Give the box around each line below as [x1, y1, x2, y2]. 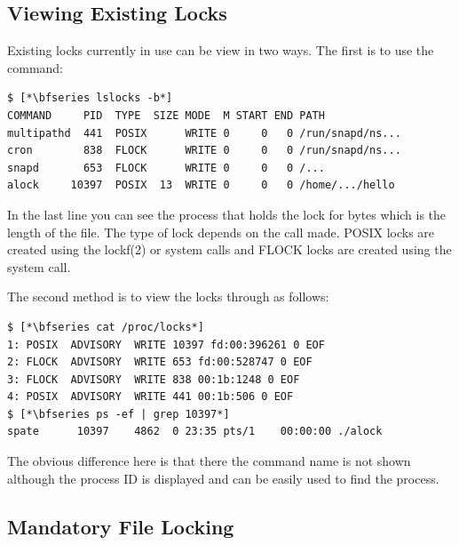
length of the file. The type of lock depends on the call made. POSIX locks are [7, 222, 435, 241]
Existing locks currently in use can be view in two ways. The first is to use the [7, 41, 434, 60]
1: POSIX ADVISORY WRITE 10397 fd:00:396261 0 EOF [7, 338, 325, 351]
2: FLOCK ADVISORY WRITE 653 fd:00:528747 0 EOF [7, 356, 313, 369]
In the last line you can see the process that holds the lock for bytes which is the [7, 204, 447, 223]
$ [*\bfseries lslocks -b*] [7, 92, 173, 105]
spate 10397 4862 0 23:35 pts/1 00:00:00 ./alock [7, 425, 383, 438]
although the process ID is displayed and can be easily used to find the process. [7, 469, 439, 487]
